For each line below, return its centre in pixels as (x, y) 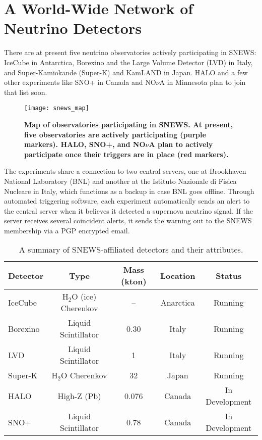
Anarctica (178, 302)
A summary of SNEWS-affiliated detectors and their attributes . (131, 250)
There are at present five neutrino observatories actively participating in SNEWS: (130, 52)
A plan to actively (181, 144)
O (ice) (84, 297)
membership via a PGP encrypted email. (67, 230)
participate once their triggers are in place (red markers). (126, 154)
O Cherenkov (84, 375)
